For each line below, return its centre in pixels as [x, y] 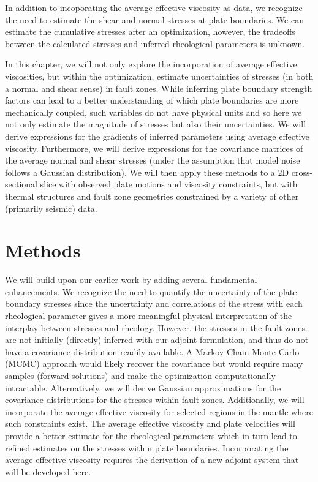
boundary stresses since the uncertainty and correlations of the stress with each [154, 303]
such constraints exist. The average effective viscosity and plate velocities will [150, 424]
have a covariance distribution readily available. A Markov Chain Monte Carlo [152, 351]
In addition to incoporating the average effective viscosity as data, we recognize [154, 7]
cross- [302, 172]
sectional [21, 184]
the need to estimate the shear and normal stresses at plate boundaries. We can [154, 19]
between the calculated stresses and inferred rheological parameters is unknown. [155, 43]
